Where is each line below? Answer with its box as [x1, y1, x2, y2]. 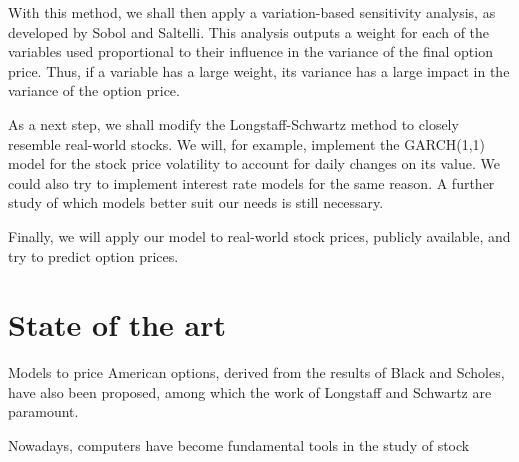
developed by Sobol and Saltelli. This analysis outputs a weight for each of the [8, 21, 490, 42]
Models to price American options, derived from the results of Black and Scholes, [8, 362, 505, 383]
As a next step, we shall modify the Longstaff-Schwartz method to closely [8, 113, 459, 134]
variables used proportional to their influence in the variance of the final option [8, 41, 493, 62]
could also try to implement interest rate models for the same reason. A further [8, 172, 495, 193]
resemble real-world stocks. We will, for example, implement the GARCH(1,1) [8, 133, 486, 154]
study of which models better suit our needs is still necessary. [8, 192, 384, 213]
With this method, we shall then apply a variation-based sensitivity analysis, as [8, 2, 496, 22]
